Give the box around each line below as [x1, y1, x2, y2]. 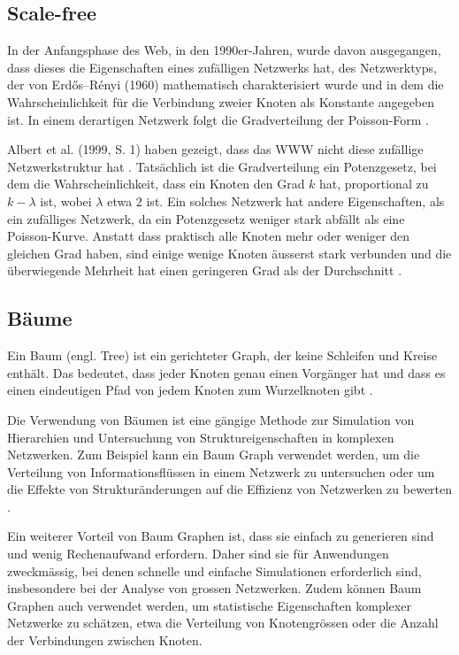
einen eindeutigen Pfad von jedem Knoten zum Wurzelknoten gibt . [7, 381, 373, 399]
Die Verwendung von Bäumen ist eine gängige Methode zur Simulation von [7, 410, 415, 428]
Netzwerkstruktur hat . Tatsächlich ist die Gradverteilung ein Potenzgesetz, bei [7, 157, 437, 175]
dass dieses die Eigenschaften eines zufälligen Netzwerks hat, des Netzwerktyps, [7, 58, 437, 76]
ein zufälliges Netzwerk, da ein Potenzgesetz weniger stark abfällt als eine [7, 209, 405, 227]
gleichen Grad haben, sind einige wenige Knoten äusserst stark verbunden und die [7, 243, 452, 262]
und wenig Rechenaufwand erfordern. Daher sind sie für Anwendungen [7, 544, 389, 563]
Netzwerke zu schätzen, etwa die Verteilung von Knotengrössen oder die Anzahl [7, 613, 439, 632]
